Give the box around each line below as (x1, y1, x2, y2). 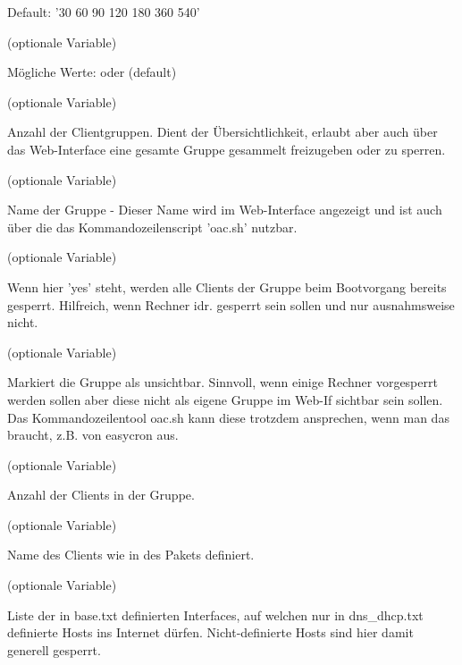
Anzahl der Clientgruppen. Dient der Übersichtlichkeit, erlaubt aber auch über (7, 122, 438, 141)
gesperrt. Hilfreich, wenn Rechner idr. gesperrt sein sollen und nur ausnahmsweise (7, 295, 455, 314)
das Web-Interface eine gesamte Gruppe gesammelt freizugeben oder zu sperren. (7, 139, 446, 158)
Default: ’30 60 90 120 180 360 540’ (7, 3, 200, 21)
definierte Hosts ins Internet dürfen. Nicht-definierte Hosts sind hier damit (7, 623, 414, 642)
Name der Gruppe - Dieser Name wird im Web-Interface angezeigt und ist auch (7, 200, 442, 219)
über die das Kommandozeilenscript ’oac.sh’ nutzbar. (7, 217, 298, 236)
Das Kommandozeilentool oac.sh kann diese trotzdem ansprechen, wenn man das (7, 408, 449, 426)
